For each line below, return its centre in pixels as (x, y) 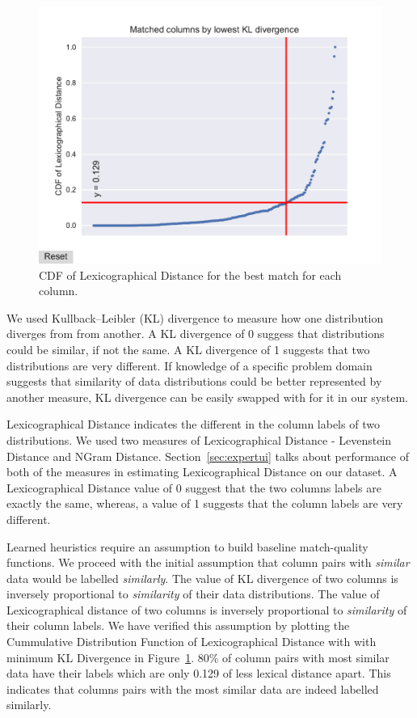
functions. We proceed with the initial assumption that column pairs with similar (208, 562)
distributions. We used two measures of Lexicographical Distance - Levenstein (199, 439)
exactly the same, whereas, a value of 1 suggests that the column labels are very (205, 503)
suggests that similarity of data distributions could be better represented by (194, 381)
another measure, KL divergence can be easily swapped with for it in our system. (207, 397)
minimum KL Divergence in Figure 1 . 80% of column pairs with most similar (198, 657)
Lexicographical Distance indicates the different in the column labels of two (193, 424)
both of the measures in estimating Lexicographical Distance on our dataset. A (202, 472)
